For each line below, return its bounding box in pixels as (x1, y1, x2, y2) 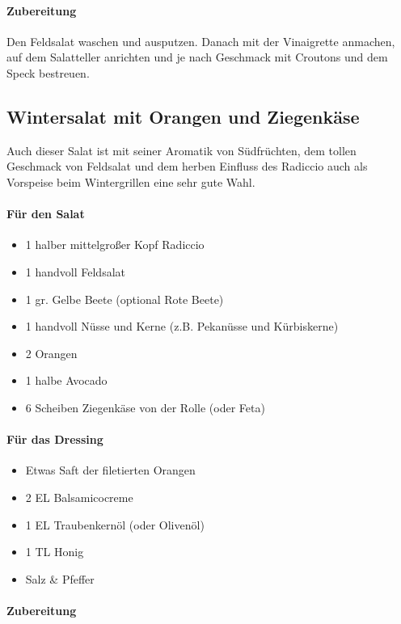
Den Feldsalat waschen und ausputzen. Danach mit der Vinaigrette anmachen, (6, 32, 395, 49)
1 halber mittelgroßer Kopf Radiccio (25, 236, 205, 253)
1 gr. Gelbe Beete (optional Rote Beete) (25, 290, 224, 307)
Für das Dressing (6, 431, 103, 448)
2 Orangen (25, 344, 78, 361)
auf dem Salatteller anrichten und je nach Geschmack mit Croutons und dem (6, 48, 388, 65)
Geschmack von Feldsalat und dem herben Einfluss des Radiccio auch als (6, 158, 368, 175)
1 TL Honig (25, 543, 84, 560)
